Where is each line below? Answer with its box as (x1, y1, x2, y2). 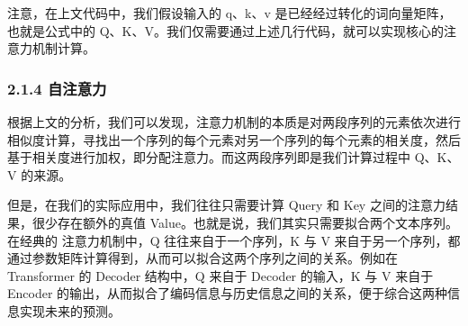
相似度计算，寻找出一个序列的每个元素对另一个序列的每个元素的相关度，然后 (7, 130, 461, 149)
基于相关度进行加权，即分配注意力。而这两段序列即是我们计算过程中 (7, 148, 410, 167)
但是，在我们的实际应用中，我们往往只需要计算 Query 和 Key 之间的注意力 (7, 195, 445, 214)
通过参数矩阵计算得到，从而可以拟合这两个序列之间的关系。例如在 (7, 249, 398, 267)
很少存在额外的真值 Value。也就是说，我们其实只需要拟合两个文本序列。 (31, 213, 458, 231)
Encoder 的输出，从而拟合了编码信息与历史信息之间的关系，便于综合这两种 (7, 284, 448, 303)
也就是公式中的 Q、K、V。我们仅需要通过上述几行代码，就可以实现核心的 (7, 21, 444, 40)
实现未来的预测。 (19, 301, 121, 320)
